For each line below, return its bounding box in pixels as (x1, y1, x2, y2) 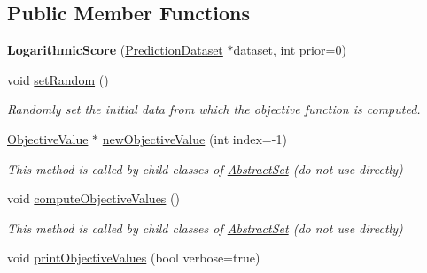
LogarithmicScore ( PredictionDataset (7, 41, 223, 59)
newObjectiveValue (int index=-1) (102, 129, 287, 148)
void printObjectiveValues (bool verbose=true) (7, 248, 260, 267)
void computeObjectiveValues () (7, 189, 180, 208)
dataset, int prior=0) (233, 41, 346, 59)
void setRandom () (7, 70, 109, 88)
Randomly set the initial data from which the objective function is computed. (7, 100, 421, 118)
